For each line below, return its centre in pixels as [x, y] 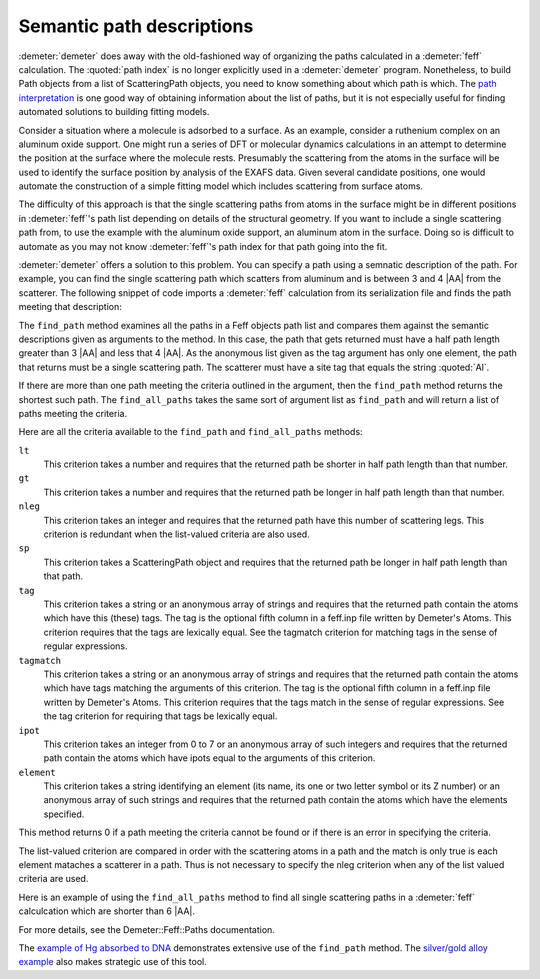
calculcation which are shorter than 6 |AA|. [106, 911]
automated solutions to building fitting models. [114, 112]
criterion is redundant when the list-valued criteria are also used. [176, 534]
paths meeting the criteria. [73, 413]
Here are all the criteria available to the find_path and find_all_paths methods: [191, 432]
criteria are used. [53, 879]
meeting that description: [70, 307]
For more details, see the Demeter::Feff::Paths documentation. [146, 929]
